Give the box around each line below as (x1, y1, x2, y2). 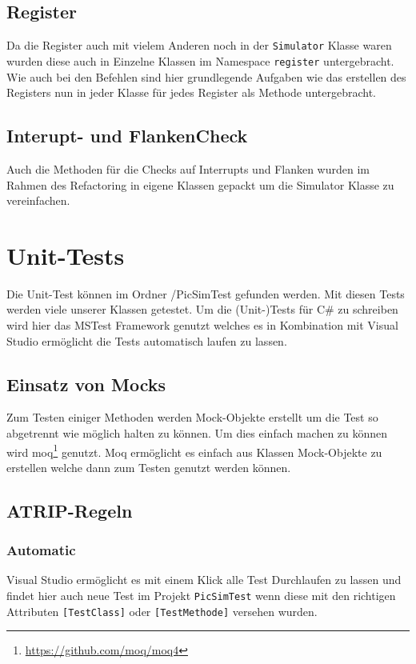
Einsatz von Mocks (6, 371, 166, 396)
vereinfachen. (6, 192, 70, 209)
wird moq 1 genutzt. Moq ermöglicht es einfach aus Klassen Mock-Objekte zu (6, 441, 382, 460)
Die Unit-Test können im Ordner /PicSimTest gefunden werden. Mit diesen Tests (6, 285, 405, 302)
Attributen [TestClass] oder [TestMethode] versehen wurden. (6, 602, 318, 619)
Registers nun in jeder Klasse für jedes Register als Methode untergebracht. (6, 84, 376, 101)
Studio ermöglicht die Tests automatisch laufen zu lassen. (6, 332, 287, 349)
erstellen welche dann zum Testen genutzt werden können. (6, 458, 291, 475)
